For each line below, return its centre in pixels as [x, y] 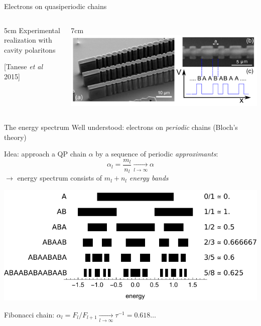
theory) [15, 137]
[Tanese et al [24, 66]
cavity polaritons [30, 49]
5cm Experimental [32, 30]
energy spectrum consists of [60, 178]
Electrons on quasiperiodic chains [55, 6]
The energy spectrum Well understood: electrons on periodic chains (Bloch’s [121, 127]
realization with [28, 40]
